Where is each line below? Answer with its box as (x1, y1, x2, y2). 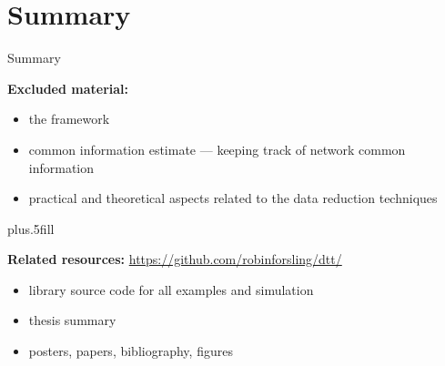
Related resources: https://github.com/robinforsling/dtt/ (7, 249, 342, 269)
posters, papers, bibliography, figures (28, 341, 233, 361)
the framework (28, 109, 110, 128)
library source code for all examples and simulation (28, 280, 314, 299)
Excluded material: (7, 78, 129, 97)
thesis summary (28, 310, 116, 330)
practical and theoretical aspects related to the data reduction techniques (28, 188, 438, 208)
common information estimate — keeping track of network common (28, 139, 406, 158)
